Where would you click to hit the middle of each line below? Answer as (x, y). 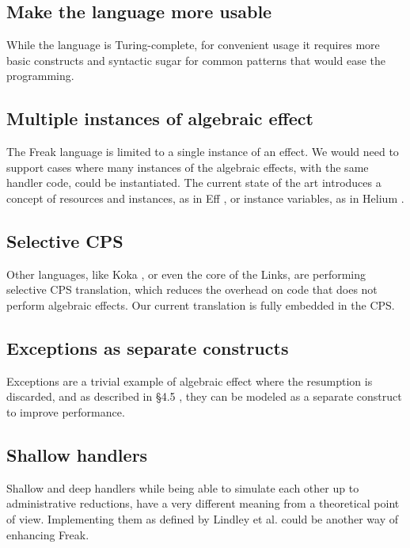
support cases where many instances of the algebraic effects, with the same (188, 167)
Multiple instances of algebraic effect (160, 118)
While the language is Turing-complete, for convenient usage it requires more (193, 45)
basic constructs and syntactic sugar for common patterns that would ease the (196, 60)
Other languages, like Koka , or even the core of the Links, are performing (186, 274)
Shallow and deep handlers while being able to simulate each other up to (183, 487)
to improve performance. (66, 411)
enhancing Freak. (48, 534)
